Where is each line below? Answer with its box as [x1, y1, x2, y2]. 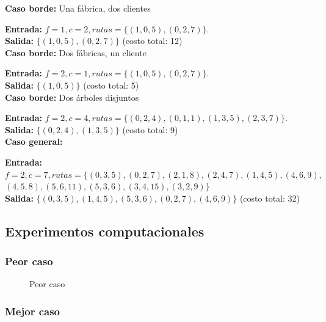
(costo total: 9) [122, 123, 178, 136]
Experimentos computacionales [5, 221, 205, 240]
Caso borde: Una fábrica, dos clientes [5, 2, 151, 14]
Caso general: [5, 135, 63, 148]
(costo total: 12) [122, 34, 183, 47]
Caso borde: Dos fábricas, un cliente [5, 46, 147, 59]
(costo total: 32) [239, 191, 300, 204]
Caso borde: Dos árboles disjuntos [5, 90, 139, 103]
